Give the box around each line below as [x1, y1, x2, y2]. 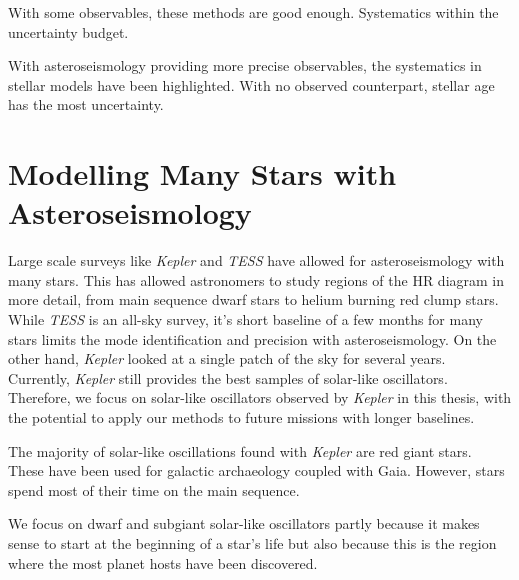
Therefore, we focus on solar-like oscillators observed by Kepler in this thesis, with [8, 387, 512, 408]
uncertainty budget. [8, 21, 129, 42]
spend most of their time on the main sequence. [8, 479, 300, 500]
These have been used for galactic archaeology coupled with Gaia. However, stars [8, 460, 505, 481]
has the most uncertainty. [8, 94, 164, 115]
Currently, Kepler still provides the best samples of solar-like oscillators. [8, 367, 448, 388]
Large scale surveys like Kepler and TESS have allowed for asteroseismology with [8, 250, 505, 271]
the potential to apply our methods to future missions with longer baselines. [8, 407, 475, 428]
